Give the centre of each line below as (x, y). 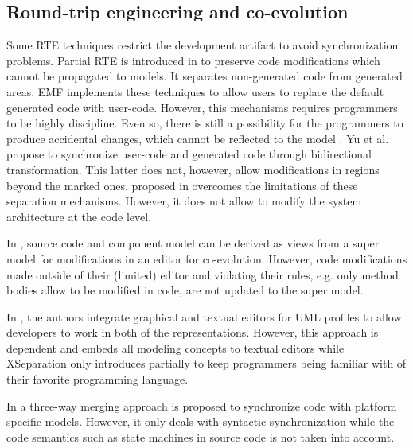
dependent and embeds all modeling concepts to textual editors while (175, 347)
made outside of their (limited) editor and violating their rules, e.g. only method (203, 274)
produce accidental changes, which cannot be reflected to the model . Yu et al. (198, 138)
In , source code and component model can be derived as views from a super (193, 243)
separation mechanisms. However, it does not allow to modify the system (184, 201)
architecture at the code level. (79, 216)
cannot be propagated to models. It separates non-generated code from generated (205, 76)
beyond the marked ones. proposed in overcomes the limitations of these (182, 185)
